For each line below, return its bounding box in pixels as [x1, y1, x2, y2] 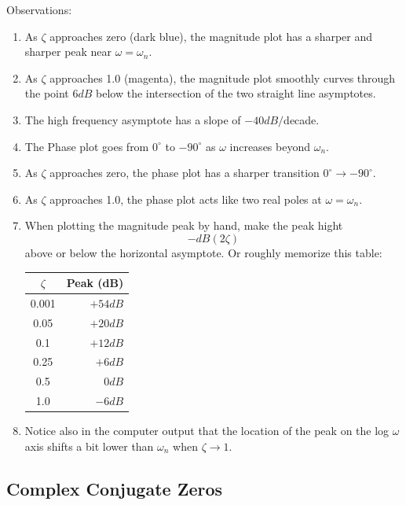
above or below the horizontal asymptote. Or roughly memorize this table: [24, 244, 382, 260]
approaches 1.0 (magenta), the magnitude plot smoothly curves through [49, 69, 396, 86]
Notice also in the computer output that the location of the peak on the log [24, 422, 390, 439]
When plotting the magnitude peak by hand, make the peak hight [24, 217, 343, 234]
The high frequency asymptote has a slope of [24, 111, 241, 127]
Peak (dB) [66, 275, 124, 291]
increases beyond [229, 138, 310, 154]
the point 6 [24, 85, 79, 101]
